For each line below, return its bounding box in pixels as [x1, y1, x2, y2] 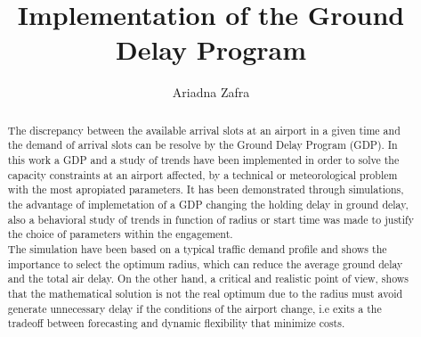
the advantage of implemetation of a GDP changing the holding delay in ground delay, [7, 196, 409, 211]
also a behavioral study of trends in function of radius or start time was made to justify [7, 211, 414, 226]
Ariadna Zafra [172, 83, 250, 102]
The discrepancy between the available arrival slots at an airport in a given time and [7, 122, 401, 137]
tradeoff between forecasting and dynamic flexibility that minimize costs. [7, 316, 345, 331]
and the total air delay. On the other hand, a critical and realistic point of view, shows [7, 271, 409, 286]
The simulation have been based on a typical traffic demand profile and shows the [7, 241, 387, 256]
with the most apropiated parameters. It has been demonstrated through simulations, [7, 182, 404, 197]
